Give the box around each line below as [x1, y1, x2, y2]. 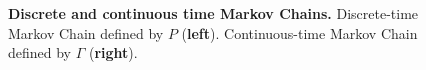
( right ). [88, 42, 138, 63]
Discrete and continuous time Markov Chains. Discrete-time [8, 3, 419, 23]
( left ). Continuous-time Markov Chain [181, 22, 418, 43]
